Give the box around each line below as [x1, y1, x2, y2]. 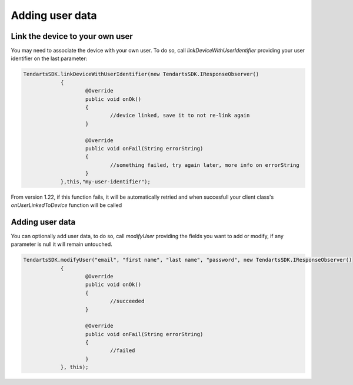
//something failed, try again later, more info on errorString [109, 162, 299, 168]
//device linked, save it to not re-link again [109, 112, 250, 119]
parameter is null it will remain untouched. [11, 241, 113, 248]
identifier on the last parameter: [11, 55, 88, 62]
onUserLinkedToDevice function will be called [11, 201, 122, 209]
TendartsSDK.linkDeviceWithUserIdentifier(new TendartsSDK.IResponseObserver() [23, 71, 259, 78]
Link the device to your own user [11, 31, 134, 41]
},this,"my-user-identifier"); [60, 178, 151, 185]
